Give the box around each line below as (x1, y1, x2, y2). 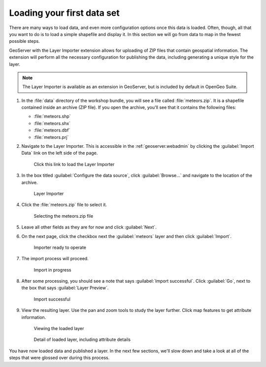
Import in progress (33, 267, 71, 273)
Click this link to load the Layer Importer (33, 161, 115, 167)
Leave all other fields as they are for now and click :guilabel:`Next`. (21, 224, 157, 230)
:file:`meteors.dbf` (33, 127, 70, 133)
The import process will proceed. (21, 256, 89, 262)
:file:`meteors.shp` (33, 113, 71, 119)
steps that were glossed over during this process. (9, 355, 110, 361)
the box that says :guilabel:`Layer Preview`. (21, 285, 109, 291)
